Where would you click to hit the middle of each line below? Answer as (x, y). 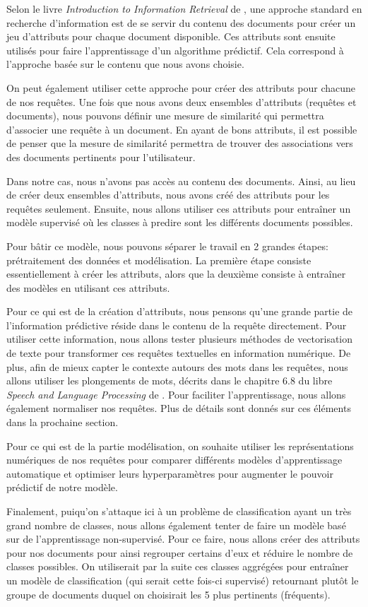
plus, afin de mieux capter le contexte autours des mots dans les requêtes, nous (177, 366)
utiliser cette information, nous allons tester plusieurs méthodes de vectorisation (180, 339)
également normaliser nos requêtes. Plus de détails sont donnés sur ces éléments (179, 408)
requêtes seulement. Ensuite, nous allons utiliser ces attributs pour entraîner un (179, 208)
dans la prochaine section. (63, 422)
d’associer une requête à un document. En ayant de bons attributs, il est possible (182, 129)
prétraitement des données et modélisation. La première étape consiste (159, 260)
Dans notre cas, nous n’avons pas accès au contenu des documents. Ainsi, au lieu (181, 181)
